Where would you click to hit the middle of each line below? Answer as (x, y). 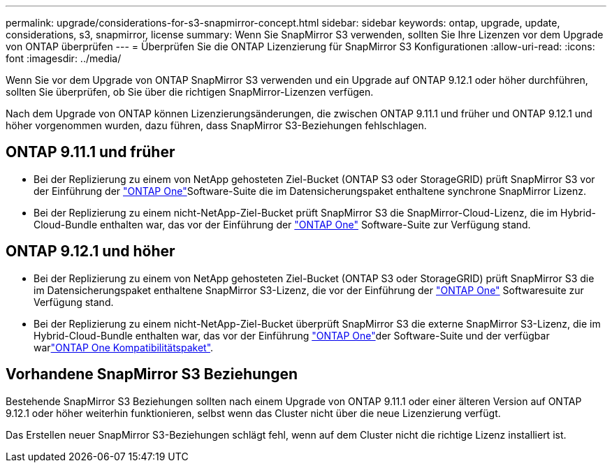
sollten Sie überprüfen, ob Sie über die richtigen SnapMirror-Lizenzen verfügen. (190, 92)
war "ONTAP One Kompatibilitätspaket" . (124, 347)
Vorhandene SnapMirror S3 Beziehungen (152, 374)
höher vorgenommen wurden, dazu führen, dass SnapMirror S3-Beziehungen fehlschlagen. (216, 125)
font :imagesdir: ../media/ (64, 58)
